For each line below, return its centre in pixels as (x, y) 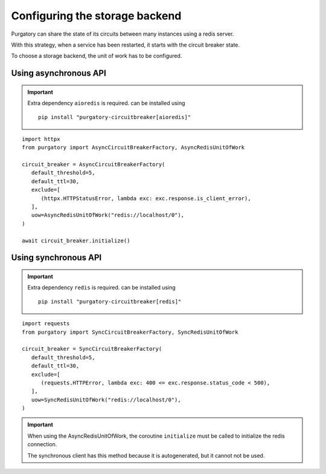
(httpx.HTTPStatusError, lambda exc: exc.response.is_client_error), (146, 198)
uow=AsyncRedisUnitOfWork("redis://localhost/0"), (107, 215)
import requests (46, 324)
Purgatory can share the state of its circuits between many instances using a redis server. (123, 34)
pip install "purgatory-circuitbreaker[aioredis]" (115, 117)
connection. (42, 444)
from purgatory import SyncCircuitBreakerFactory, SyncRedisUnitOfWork (130, 332)
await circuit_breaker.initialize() (76, 241)
